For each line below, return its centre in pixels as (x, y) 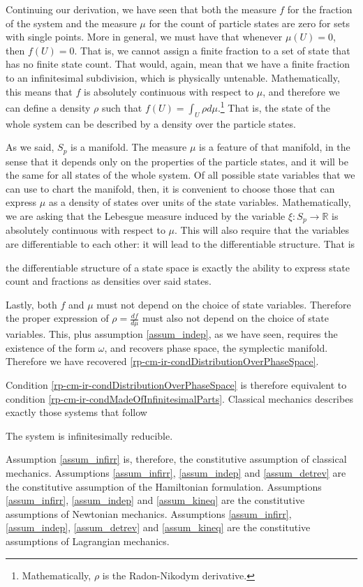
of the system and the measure (71, 23)
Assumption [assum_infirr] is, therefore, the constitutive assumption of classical (176, 459)
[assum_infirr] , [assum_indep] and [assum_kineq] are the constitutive (155, 500)
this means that (39, 91)
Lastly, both (31, 304)
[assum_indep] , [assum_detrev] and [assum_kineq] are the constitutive (158, 527)
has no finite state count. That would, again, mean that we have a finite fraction (178, 64)
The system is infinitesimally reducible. (89, 435)
